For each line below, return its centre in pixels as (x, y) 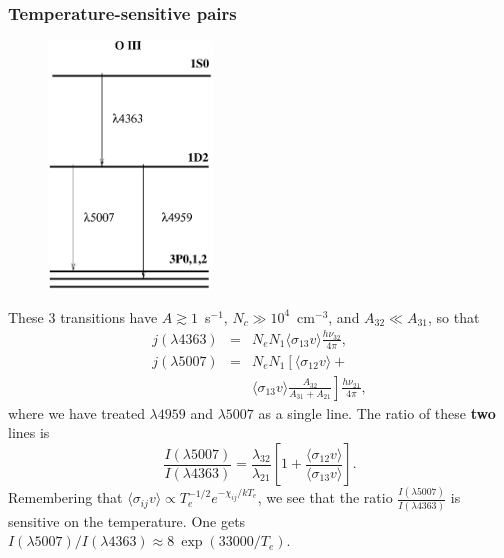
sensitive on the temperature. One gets (127, 520)
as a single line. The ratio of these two (377, 412)
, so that (454, 316)
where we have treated (76, 412)
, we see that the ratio (325, 497)
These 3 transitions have (83, 316)
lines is (29, 432)
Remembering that (65, 497)
